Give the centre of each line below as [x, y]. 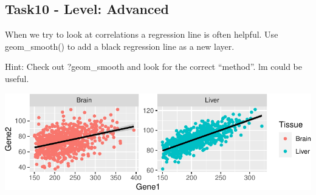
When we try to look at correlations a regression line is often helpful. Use [142, 34]
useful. [17, 78]
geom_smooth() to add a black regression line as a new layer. [120, 46]
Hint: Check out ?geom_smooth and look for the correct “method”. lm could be [154, 67]
